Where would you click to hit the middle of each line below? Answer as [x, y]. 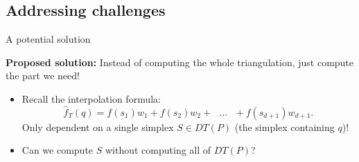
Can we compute [58, 150]
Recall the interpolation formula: [91, 98]
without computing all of [158, 150]
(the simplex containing [284, 126]
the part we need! [43, 75]
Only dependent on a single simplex [98, 126]
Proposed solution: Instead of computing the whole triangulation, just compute [180, 62]
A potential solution [48, 39]
